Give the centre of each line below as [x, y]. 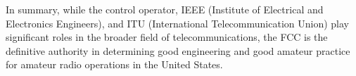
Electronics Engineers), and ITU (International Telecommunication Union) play [177, 23]
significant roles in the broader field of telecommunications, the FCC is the [167, 37]
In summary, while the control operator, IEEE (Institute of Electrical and [165, 9]
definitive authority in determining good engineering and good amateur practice [178, 50]
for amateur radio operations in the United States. [114, 64]
